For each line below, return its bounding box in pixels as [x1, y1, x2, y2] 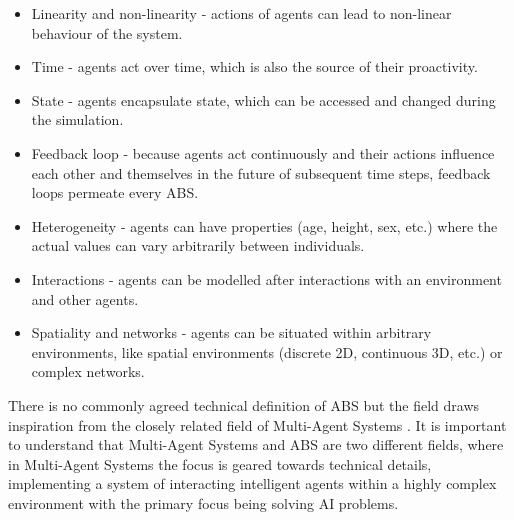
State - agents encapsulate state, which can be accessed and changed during [31, 89, 496, 110]
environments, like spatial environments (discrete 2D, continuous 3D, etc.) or [31, 341, 503, 362]
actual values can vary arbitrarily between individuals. [31, 235, 365, 256]
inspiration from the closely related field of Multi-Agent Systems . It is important [8, 414, 507, 435]
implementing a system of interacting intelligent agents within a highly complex [8, 473, 497, 494]
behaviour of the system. [31, 22, 183, 43]
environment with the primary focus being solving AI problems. [8, 492, 399, 513]
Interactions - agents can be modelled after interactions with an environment [31, 268, 502, 289]
